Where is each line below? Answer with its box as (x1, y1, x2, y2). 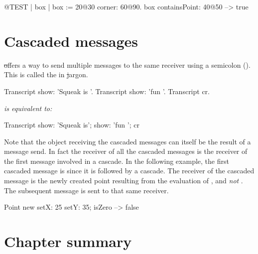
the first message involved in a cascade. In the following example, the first (4, 155, 229, 166)
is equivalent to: (4, 103, 52, 113)
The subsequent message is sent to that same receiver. (4, 185, 169, 195)
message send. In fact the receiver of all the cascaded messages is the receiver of (4, 146, 248, 156)
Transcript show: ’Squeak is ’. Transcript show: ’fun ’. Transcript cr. (4, 86, 210, 96)
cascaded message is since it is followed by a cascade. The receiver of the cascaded (4, 165, 255, 176)
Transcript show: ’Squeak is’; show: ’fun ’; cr (4, 120, 139, 130)
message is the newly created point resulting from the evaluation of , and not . (4, 175, 243, 186)
